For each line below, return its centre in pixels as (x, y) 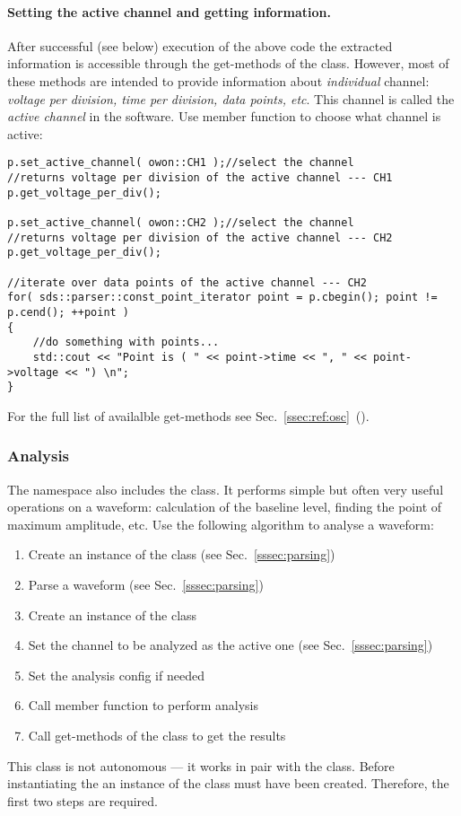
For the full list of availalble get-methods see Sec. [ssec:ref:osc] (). (188, 415)
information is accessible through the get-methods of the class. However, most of (228, 63)
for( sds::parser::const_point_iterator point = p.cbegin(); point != (222, 298)
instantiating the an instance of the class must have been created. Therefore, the (228, 783)
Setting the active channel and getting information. (169, 11)
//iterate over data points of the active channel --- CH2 (187, 282)
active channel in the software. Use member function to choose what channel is (224, 116)
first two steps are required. (83, 800)
